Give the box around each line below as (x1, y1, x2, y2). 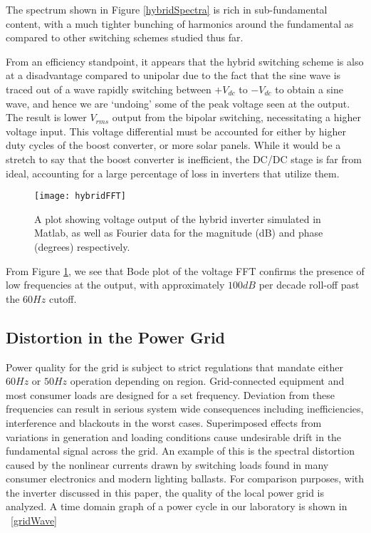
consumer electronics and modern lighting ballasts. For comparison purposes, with (6, 471, 365, 486)
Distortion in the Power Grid (6, 326, 226, 348)
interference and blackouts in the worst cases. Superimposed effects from (6, 415, 322, 430)
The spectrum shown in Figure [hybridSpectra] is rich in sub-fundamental (6, 2, 328, 16)
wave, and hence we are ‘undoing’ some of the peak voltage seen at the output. (6, 95, 350, 110)
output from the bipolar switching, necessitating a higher (112, 110, 361, 125)
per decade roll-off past (258, 277, 360, 292)
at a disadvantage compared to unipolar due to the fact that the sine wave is (6, 68, 341, 83)
